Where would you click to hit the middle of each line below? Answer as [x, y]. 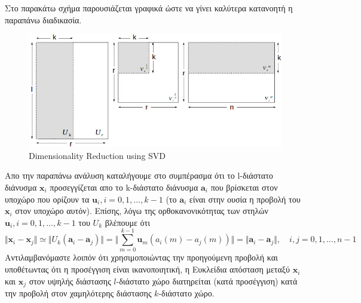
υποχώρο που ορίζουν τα [47, 199]
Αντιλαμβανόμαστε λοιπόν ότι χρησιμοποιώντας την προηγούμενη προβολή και [141, 257]
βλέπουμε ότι [127, 222]
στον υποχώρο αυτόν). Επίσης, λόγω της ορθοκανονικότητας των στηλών [142, 211]
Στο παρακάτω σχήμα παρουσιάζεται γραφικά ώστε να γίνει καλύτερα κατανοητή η [149, 8]
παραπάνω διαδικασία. [43, 19]
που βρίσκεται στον [244, 187]
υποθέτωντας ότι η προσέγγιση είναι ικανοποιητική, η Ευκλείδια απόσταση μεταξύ [147, 269]
